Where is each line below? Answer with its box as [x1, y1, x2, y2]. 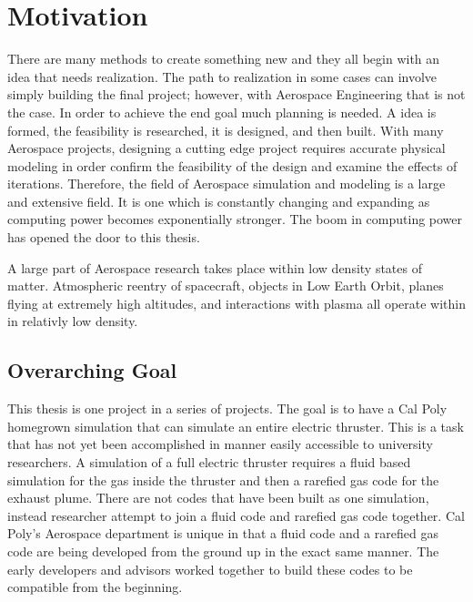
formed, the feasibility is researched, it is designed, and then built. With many [7, 120, 444, 139]
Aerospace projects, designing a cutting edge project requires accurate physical [7, 138, 446, 158]
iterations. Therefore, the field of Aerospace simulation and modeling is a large [7, 174, 446, 193]
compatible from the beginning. [7, 577, 183, 597]
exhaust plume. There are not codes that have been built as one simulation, [7, 488, 429, 507]
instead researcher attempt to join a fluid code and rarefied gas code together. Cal [7, 505, 465, 525]
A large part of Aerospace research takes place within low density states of [7, 258, 422, 277]
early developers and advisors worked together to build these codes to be [7, 559, 413, 578]
